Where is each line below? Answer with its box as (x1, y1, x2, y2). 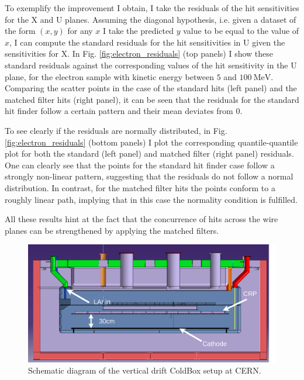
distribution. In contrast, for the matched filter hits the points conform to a (5, 181, 275, 194)
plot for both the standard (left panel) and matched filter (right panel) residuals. (5, 147, 294, 160)
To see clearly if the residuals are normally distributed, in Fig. (5, 124, 227, 136)
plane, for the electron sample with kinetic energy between (5, 70, 214, 82)
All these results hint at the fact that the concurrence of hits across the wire (5, 213, 278, 225)
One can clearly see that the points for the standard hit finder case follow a (5, 158, 275, 171)
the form (5, 25, 36, 37)
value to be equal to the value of (183, 25, 299, 37)
